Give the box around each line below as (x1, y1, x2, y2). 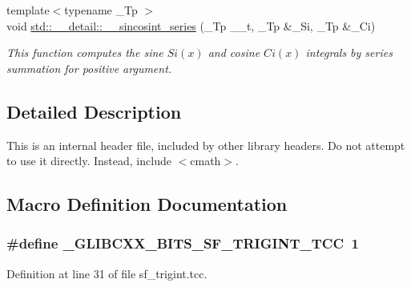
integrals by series (305, 44, 393, 61)
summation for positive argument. (6, 59, 172, 76)
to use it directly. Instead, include (6, 152, 171, 169)
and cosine (208, 44, 260, 61)
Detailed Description (6, 99, 182, 123)
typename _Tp (64, 2, 138, 18)
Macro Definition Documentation (6, 192, 288, 216)
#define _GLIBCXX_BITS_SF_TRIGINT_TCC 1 (6, 233, 359, 253)
